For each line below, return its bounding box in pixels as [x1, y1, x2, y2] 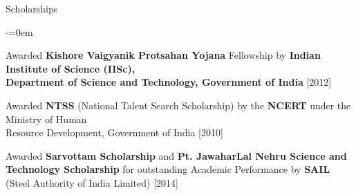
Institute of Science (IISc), [6, 61, 135, 75]
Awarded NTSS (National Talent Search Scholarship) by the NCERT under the [6, 98, 351, 112]
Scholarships [6, 1, 58, 15]
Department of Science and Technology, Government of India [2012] [6, 75, 332, 89]
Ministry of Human [6, 111, 87, 126]
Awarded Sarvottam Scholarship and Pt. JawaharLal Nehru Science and [6, 148, 347, 162]
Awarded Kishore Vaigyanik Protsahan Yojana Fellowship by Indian [6, 48, 321, 62]
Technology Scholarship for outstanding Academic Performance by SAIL [6, 162, 330, 176]
